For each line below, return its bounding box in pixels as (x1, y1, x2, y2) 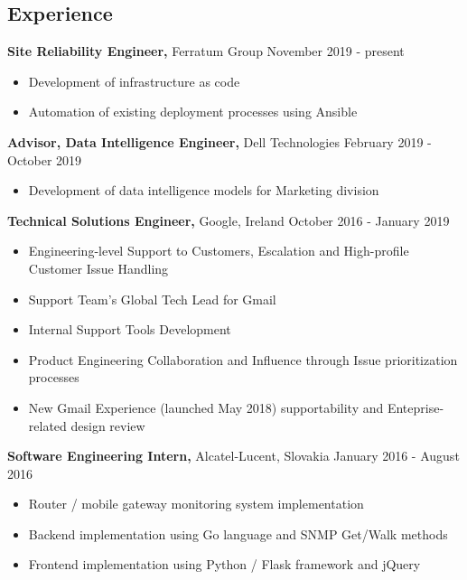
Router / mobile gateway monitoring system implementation (28, 494, 364, 513)
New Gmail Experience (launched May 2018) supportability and (28, 398, 384, 416)
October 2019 (7, 150, 82, 169)
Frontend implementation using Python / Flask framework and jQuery (28, 555, 421, 574)
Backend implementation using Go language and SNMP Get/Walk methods (28, 524, 448, 543)
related (28, 416, 67, 435)
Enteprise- (387, 398, 444, 416)
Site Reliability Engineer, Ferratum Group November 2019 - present (7, 42, 405, 61)
